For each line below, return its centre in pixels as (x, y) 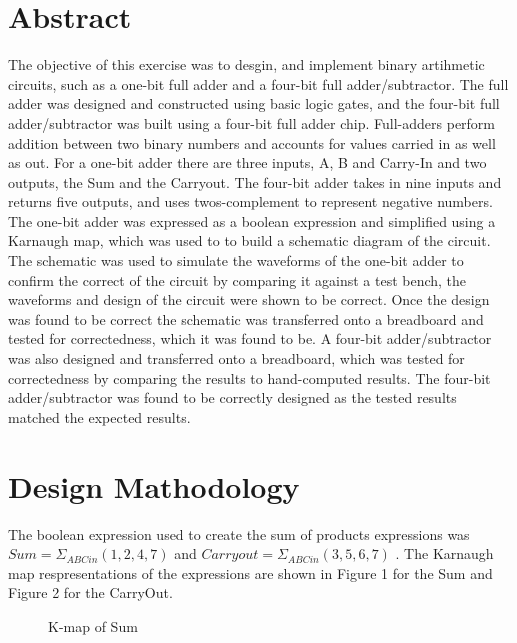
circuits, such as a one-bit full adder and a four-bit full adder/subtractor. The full (258, 83)
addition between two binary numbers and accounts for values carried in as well (252, 142)
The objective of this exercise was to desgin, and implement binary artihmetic (246, 64)
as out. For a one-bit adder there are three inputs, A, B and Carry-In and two (247, 162)
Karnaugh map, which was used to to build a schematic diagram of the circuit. (249, 240)
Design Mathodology (154, 485)
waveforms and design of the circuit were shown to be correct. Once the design (249, 299)
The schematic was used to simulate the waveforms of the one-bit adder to (236, 260)
